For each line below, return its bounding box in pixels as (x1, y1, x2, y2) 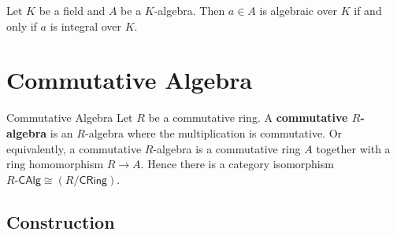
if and (354, 2, 382, 18)
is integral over (50, 17, 122, 34)
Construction (6, 209, 115, 233)
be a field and (39, 2, 106, 18)
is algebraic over (259, 2, 338, 18)
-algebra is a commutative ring (153, 140, 301, 156)
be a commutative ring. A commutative (148, 109, 348, 126)
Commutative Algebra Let (6, 109, 133, 126)
